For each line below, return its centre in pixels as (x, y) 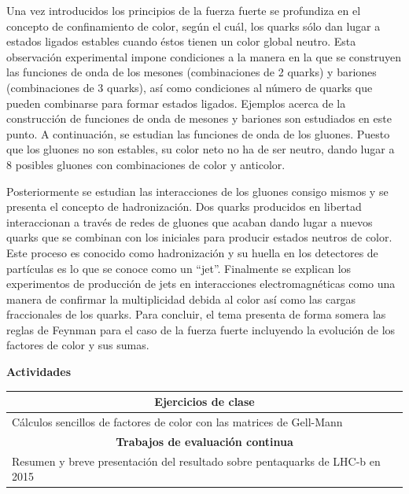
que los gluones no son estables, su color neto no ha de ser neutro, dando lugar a (201, 149)
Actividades (39, 372)
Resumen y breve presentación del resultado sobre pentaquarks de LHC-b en (196, 461)
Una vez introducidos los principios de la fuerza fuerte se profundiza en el (184, 10)
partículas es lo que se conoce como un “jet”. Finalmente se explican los (179, 268)
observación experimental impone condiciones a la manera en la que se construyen (204, 56)
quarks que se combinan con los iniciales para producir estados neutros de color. (199, 237)
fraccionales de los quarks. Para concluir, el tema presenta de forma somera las (196, 314)
